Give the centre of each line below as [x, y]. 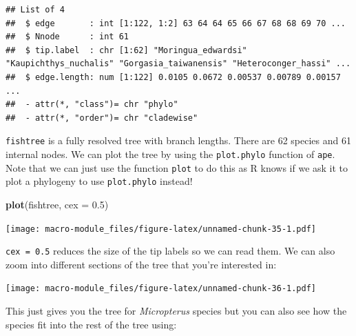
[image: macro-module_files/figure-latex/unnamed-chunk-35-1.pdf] [161, 229]
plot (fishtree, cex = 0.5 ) [57, 204]
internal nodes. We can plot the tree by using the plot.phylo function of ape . [170, 154]
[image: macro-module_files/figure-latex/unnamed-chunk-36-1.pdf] [161, 289]
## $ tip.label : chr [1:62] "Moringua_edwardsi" [126, 50]
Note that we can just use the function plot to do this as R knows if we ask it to [177, 167]
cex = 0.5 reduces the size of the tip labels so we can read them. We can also [170, 251]
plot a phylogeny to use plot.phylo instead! [99, 181]
